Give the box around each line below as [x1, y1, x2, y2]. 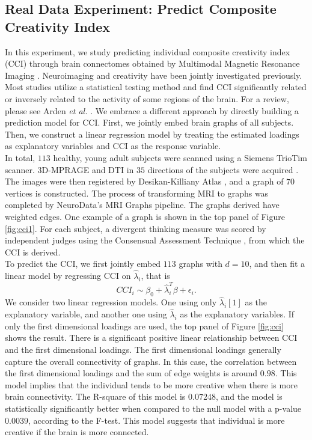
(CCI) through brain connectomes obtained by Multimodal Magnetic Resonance [5, 57, 300, 70]
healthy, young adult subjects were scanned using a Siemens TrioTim [53, 151, 307, 163]
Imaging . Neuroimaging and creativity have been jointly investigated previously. [5, 69, 302, 81]
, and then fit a [249, 257, 305, 270]
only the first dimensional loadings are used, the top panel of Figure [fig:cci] [5, 319, 284, 332]
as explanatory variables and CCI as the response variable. [5, 139, 221, 152]
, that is [141, 269, 170, 282]
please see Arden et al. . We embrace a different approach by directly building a [5, 104, 299, 117]
